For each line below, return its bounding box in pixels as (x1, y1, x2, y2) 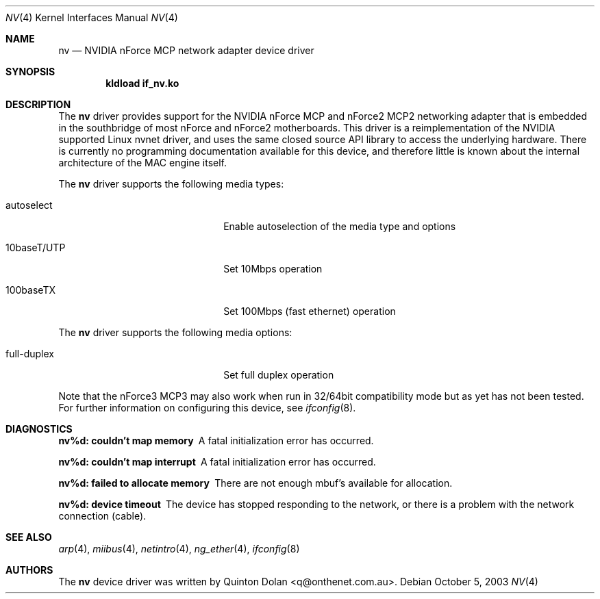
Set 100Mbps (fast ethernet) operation (223, 305, 396, 317)
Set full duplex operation (223, 369, 334, 381)
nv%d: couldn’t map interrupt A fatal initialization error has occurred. (58, 456, 376, 468)
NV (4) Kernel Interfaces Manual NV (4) (5, 12, 178, 23)
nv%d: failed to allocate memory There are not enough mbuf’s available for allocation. (58, 477, 453, 489)
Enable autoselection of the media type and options (223, 220, 456, 232)
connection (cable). (58, 510, 147, 522)
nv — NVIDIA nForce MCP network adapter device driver (58, 44, 314, 56)
